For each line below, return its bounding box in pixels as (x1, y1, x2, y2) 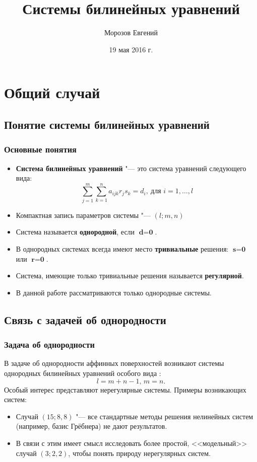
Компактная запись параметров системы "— (16, 209, 151, 220)
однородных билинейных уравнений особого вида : (4, 367, 161, 378)
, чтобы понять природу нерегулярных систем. (68, 447, 211, 458)
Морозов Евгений (104, 27, 158, 38)
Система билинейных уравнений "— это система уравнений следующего (16, 163, 246, 173)
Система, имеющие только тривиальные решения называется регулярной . (16, 270, 244, 281)
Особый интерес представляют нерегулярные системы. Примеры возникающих (4, 384, 246, 395)
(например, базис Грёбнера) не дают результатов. (16, 421, 167, 431)
